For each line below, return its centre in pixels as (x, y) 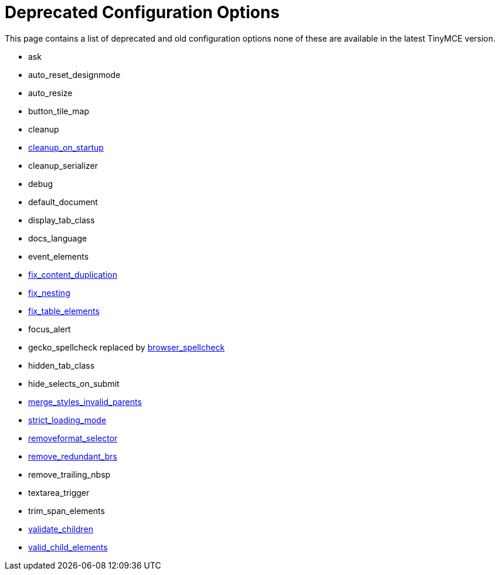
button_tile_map (59, 111)
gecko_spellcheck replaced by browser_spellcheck (127, 347)
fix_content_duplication (73, 274)
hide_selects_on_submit (74, 383)
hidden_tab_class (62, 365)
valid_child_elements (68, 547)
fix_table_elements (64, 311)
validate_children (61, 529)
